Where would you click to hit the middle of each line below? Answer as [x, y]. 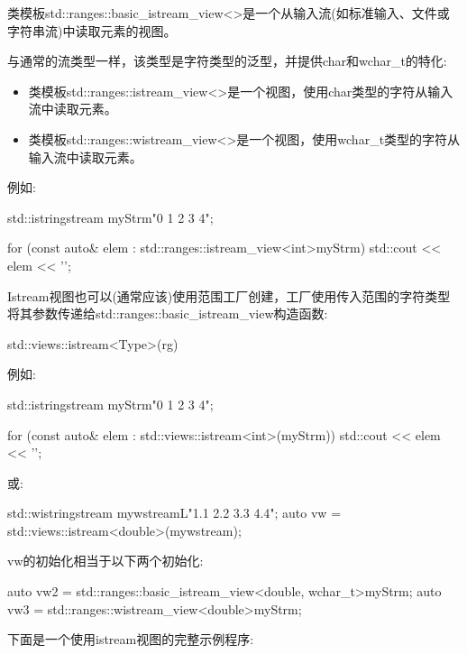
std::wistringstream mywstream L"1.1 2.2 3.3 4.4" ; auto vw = [174, 513]
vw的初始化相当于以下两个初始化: [105, 561]
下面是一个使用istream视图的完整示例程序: [131, 639]
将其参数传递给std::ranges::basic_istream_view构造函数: [168, 313]
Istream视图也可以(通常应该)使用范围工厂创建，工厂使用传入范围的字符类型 [229, 295]
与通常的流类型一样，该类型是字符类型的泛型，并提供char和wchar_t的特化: [227, 61]
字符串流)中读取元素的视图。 [92, 30]
